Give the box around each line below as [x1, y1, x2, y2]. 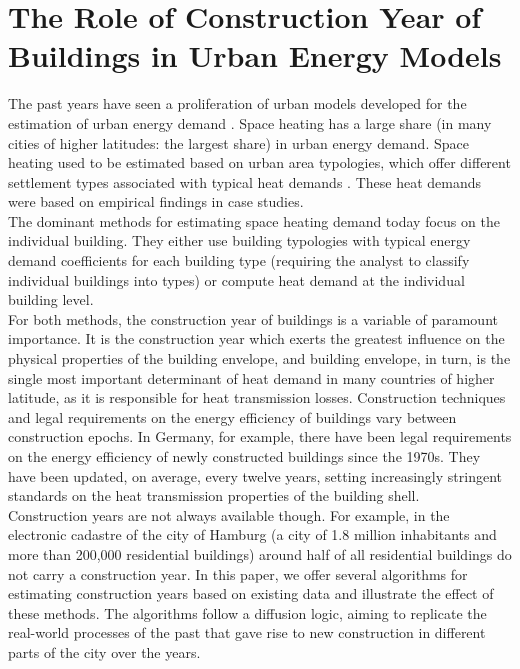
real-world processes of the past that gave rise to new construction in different [8, 622, 486, 643]
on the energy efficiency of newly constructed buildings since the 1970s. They [8, 446, 481, 466]
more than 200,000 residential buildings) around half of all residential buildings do [8, 543, 512, 564]
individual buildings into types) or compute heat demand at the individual [8, 269, 465, 290]
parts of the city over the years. [8, 641, 201, 662]
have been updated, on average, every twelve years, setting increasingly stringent [8, 465, 502, 486]
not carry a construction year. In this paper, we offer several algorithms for [8, 563, 468, 584]
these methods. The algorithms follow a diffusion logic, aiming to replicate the [8, 602, 487, 623]
